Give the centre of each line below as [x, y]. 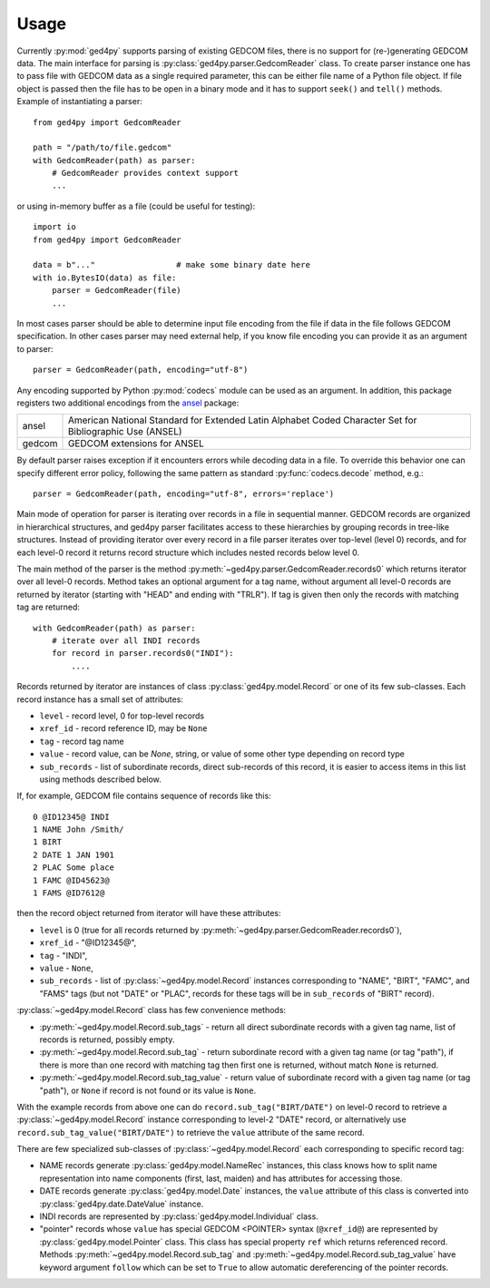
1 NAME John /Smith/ [78, 829]
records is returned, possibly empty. [107, 1039]
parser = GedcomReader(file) [116, 291]
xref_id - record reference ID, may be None [123, 728]
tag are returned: [49, 607]
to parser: [35, 348]
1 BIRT [48, 842]
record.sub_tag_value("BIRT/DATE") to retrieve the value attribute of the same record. [191, 1132]
